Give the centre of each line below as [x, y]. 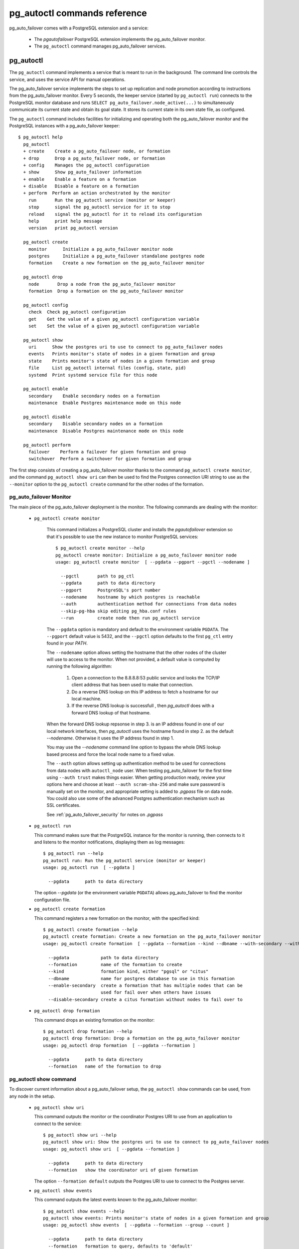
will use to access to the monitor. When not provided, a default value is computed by [133, 659]
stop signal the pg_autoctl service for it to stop [99, 207]
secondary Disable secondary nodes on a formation [95, 424]
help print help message [65, 221]
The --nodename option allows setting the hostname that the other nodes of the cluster [137, 652]
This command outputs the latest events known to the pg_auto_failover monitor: [116, 1200]
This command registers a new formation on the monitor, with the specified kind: [117, 918]
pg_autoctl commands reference [78, 13]
